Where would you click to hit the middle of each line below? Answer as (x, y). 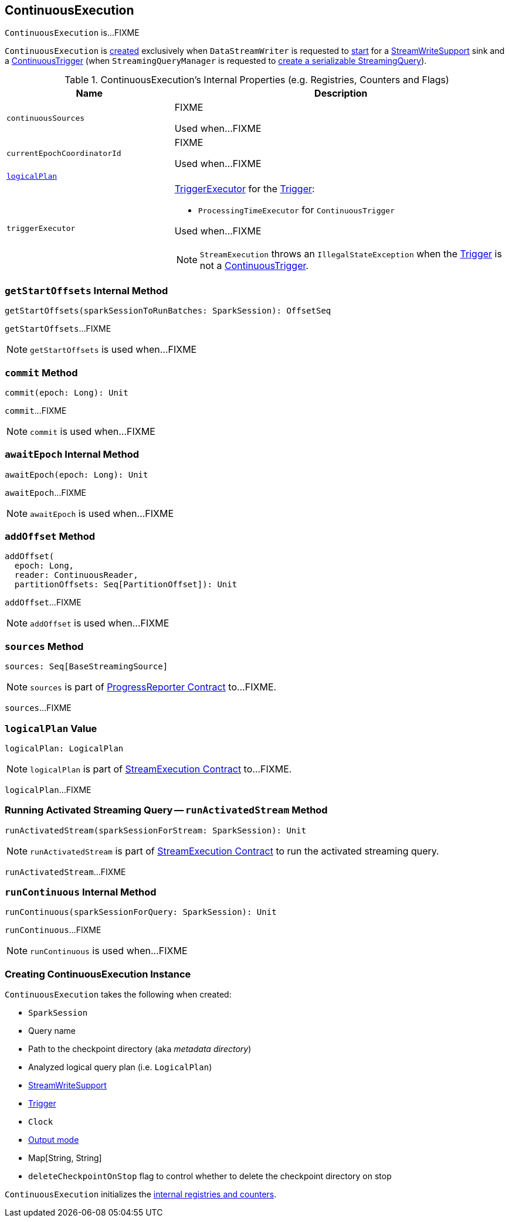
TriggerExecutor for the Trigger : (245, 189)
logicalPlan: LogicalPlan (64, 748)
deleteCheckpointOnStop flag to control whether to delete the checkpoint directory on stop (210, 1176)
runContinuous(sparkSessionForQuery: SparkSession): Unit (141, 912)
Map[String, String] (65, 1158)
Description (341, 93)
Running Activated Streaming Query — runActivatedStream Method (166, 810)
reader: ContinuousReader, (76, 575)
